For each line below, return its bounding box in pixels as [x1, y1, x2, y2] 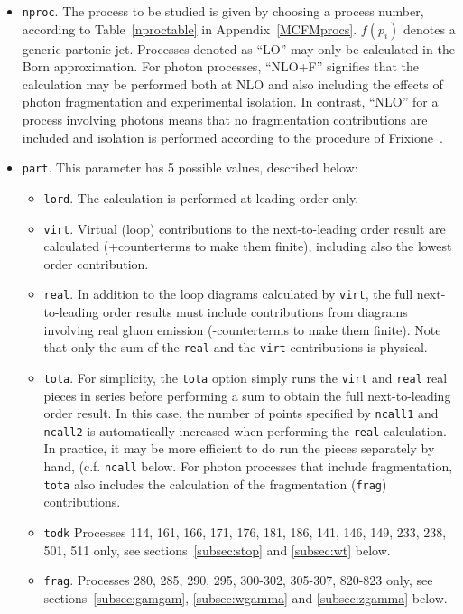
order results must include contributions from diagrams [102, 302, 408, 321]
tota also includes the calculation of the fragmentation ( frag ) [43, 474, 387, 493]
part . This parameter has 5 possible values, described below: [22, 158, 358, 177]
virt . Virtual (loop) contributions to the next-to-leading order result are [43, 219, 446, 237]
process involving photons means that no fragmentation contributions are [22, 110, 428, 129]
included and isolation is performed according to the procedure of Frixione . [22, 127, 443, 146]
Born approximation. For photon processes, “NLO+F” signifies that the [22, 57, 420, 76]
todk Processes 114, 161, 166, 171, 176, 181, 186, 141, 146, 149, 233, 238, [43, 522, 447, 541]
